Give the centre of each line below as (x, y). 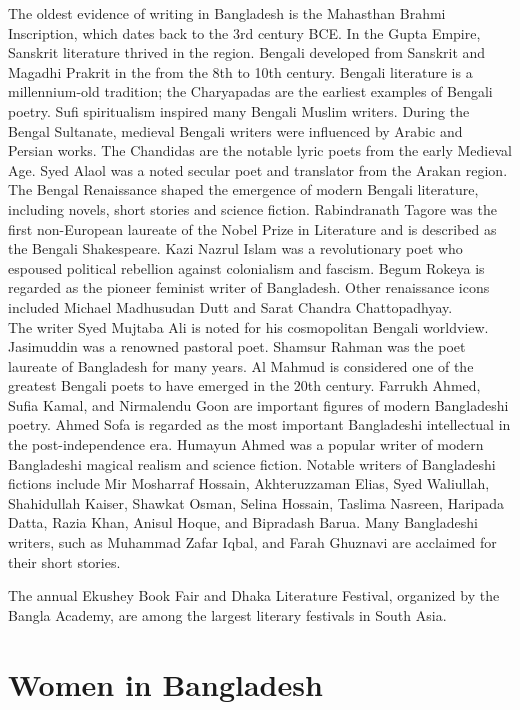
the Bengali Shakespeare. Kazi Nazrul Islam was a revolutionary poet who (235, 248)
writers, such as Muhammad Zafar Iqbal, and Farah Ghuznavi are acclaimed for (252, 542)
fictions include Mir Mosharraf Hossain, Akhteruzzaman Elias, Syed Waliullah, (249, 483)
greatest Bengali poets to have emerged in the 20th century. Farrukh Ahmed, (244, 385)
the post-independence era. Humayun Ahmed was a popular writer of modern (246, 444)
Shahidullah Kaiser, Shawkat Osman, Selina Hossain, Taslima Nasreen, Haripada (256, 502)
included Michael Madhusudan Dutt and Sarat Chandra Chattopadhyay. (230, 306)
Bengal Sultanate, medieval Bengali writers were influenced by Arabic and (235, 130)
